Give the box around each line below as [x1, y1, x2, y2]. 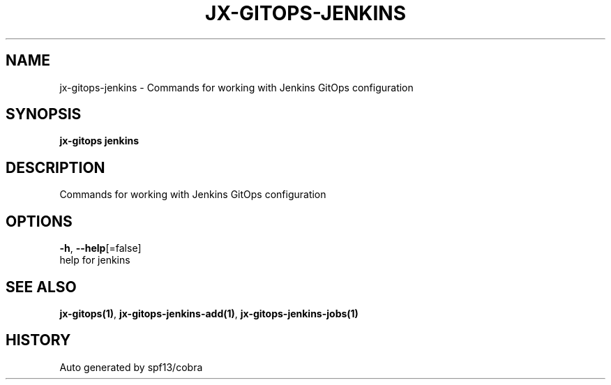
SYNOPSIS [6, 105, 82, 123]
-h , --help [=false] [59, 242, 142, 255]
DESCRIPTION [6, 158, 105, 176]
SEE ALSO [6, 278, 77, 296]
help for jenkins [59, 254, 130, 266]
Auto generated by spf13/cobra [59, 361, 203, 373]
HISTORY [6, 331, 71, 349]
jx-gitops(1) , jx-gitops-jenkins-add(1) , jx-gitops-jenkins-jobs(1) [59, 307, 359, 319]
